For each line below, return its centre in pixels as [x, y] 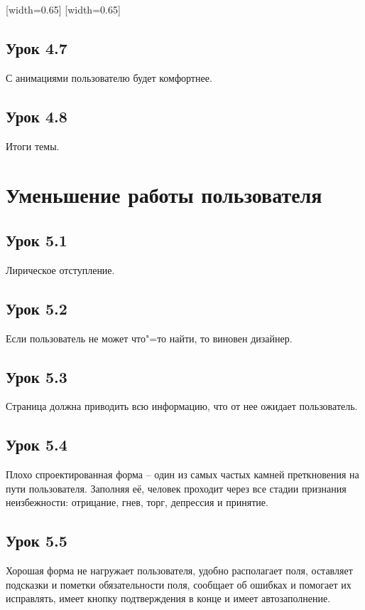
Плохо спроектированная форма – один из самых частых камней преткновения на [182, 474]
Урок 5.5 [37, 541]
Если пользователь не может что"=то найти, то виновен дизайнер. [149, 338]
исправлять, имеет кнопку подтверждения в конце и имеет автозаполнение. [168, 598]
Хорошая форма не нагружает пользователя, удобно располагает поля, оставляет [179, 570]
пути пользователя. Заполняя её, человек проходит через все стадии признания [176, 488]
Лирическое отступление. [60, 269]
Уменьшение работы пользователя [164, 195]
